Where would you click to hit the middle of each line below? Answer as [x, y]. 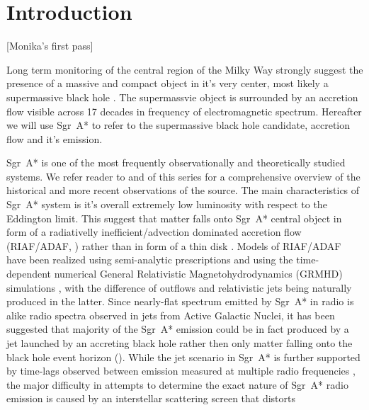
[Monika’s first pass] [50, 46]
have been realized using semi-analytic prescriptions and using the [150, 260]
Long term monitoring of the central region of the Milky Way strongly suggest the [185, 69]
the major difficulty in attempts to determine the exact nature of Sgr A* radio [177, 384]
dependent [29, 274]
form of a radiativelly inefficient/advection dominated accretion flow [154, 232]
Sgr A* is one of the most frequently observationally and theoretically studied [176, 163]
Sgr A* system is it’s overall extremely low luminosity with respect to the [167, 204]
